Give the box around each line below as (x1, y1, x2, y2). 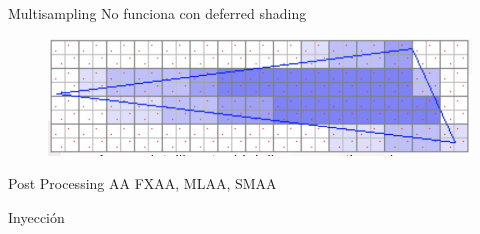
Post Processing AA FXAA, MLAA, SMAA (8, 173, 277, 194)
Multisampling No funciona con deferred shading (8, 3, 307, 23)
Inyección (8, 206, 65, 227)
